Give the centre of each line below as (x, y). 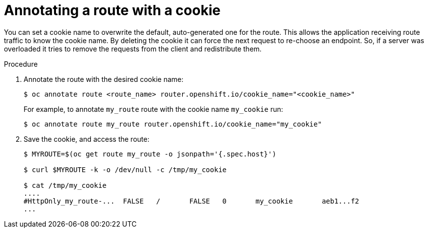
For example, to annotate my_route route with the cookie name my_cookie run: (153, 109)
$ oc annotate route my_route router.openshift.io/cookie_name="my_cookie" (173, 124)
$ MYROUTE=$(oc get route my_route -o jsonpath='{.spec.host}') (150, 154)
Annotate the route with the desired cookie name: (104, 79)
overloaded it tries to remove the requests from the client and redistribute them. (133, 49)
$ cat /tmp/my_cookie (65, 185)
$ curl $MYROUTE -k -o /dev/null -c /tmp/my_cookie (125, 169)
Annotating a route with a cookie (112, 10)
